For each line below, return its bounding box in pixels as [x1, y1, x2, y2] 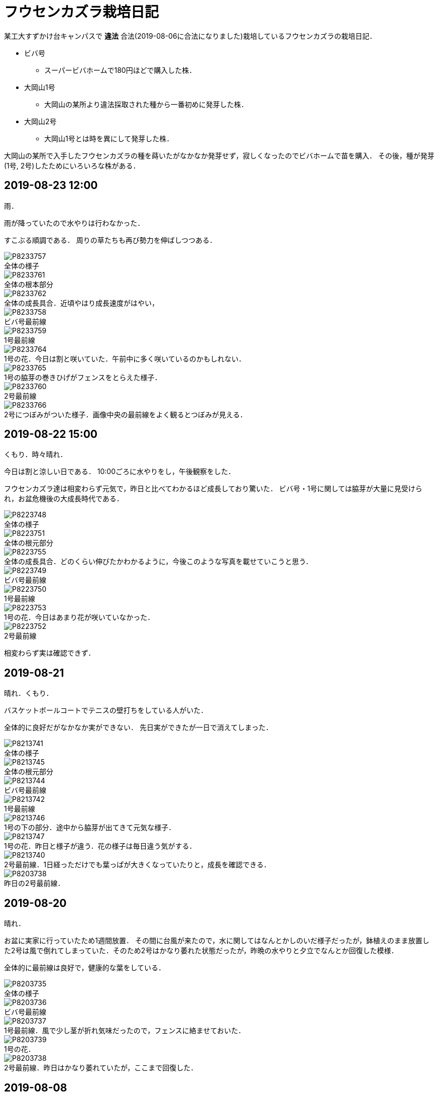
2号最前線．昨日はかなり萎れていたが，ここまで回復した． [4, 1063, 198, 1072]
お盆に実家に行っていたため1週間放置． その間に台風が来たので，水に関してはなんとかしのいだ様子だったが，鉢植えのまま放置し [4, 936, 429, 945]
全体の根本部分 [4, 280, 53, 289]
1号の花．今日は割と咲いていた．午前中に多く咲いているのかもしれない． [4, 354, 246, 363]
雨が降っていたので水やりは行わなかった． [4, 218, 145, 227]
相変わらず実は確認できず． [4, 649, 95, 658]
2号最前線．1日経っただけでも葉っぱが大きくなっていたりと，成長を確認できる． [4, 860, 271, 869]
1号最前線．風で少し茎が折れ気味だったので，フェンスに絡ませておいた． [4, 1026, 246, 1035]
